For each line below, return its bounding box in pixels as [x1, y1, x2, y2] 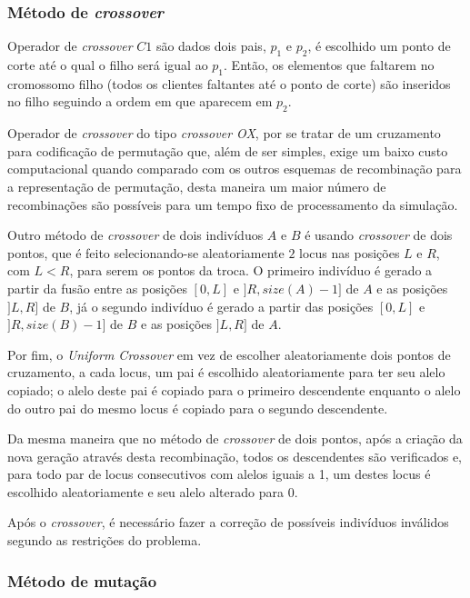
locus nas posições [299, 243, 400, 262]
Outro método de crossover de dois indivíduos [7, 225, 264, 244]
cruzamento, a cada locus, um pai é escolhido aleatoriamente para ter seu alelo [7, 363, 445, 382]
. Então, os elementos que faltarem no [224, 55, 435, 75]
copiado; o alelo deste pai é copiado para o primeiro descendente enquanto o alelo [7, 380, 461, 399]
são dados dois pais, [155, 36, 266, 55]
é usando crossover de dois [305, 225, 453, 244]
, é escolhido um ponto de [307, 36, 451, 55]
